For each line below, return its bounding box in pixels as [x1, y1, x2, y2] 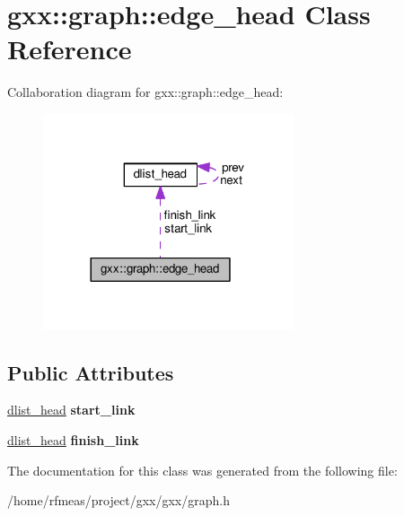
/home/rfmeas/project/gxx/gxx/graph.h [7, 491, 230, 510]
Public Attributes [7, 358, 174, 386]
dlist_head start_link [7, 400, 136, 419]
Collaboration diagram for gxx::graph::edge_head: [7, 83, 284, 101]
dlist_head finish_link [7, 430, 139, 449]
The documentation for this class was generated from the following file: [7, 460, 398, 479]
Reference [7, 31, 132, 67]
